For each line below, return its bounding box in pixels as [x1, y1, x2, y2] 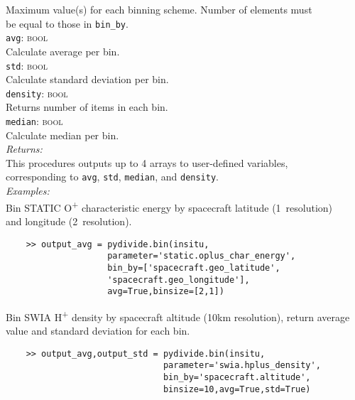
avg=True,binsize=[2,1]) [107, 286, 224, 297]
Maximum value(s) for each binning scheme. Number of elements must [6, 2, 312, 16]
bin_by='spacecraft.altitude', [163, 372, 311, 382]
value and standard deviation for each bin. [6, 323, 190, 338]
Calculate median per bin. [6, 127, 119, 142]
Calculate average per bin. [6, 43, 120, 58]
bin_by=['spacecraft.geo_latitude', [107, 262, 280, 273]
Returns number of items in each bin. [6, 99, 168, 114]
